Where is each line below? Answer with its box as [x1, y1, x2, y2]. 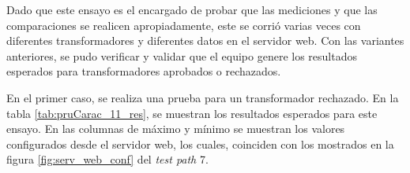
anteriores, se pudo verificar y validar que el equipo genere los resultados [6, 47, 357, 64]
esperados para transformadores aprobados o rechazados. [6, 63, 281, 79]
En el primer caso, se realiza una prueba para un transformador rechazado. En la [6, 89, 399, 105]
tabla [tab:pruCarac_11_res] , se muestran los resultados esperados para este [6, 105, 378, 121]
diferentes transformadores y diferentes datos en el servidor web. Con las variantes [6, 32, 404, 49]
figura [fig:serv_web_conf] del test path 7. [6, 151, 209, 167]
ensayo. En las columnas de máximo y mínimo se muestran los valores [6, 120, 345, 137]
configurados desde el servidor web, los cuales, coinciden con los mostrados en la [6, 135, 394, 152]
